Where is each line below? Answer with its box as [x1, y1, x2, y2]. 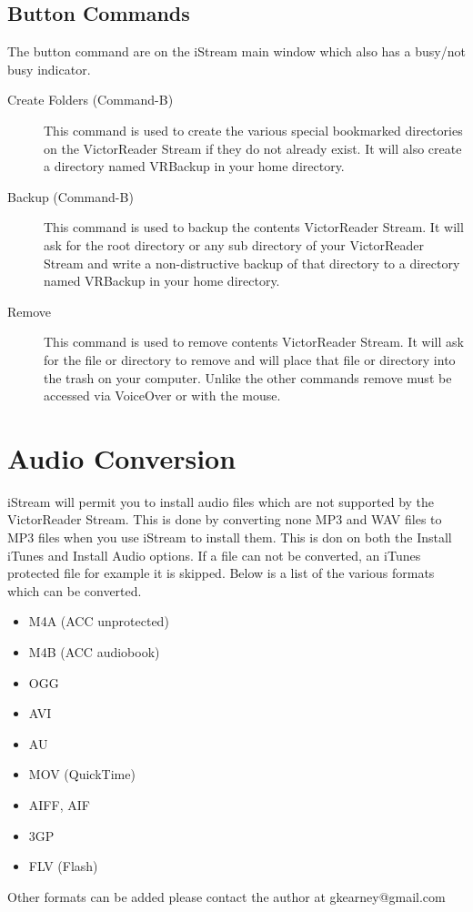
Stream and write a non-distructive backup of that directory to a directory [44, 253, 460, 272]
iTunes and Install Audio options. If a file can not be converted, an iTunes [7, 545, 421, 564]
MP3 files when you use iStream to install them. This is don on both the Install [7, 528, 452, 547]
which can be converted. [7, 581, 142, 600]
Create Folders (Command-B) [7, 90, 174, 109]
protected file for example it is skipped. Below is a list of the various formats [7, 563, 435, 583]
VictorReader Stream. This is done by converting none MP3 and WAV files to [7, 510, 442, 529]
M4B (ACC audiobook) [28, 642, 160, 661]
